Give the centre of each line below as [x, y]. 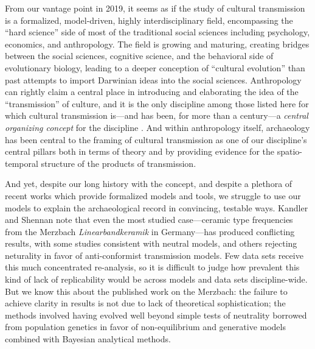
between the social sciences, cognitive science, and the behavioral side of [139, 56]
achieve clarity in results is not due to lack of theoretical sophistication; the [145, 303]
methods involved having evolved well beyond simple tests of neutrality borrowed [156, 315]
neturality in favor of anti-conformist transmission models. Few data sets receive [154, 255]
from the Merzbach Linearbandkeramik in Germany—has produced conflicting [150, 231]
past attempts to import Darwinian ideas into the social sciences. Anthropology [153, 79]
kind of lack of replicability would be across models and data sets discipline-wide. [156, 279]
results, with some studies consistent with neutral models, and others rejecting [151, 243]
